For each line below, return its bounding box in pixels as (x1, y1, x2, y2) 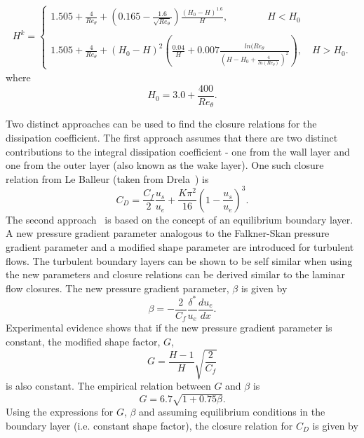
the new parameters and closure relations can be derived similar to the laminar (6, 267, 345, 282)
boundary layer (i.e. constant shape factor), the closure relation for (6, 418, 293, 432)
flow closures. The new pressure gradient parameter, (6, 280, 229, 295)
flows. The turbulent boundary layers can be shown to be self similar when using (6, 253, 353, 268)
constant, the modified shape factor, (6, 334, 161, 349)
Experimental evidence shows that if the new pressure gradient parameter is (6, 320, 332, 335)
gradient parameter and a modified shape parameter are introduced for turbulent (6, 240, 354, 254)
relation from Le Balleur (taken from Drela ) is (6, 171, 209, 186)
